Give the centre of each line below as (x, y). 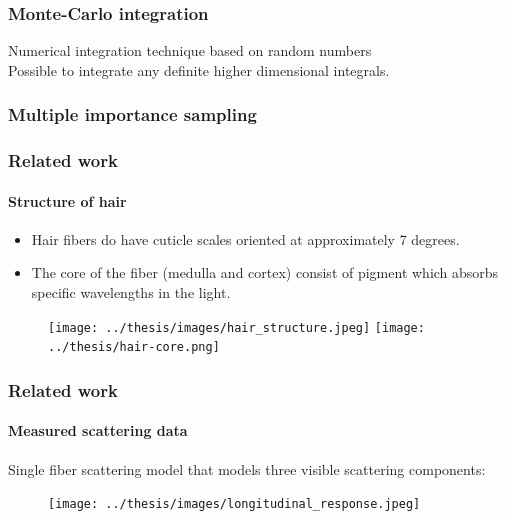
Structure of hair (67, 200)
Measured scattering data (98, 430)
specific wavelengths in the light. (131, 292)
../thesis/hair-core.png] (134, 347)
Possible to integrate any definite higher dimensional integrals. (199, 69)
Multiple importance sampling (132, 114)
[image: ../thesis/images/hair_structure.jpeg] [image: (236, 327)
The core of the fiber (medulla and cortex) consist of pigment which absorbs (265, 272)
